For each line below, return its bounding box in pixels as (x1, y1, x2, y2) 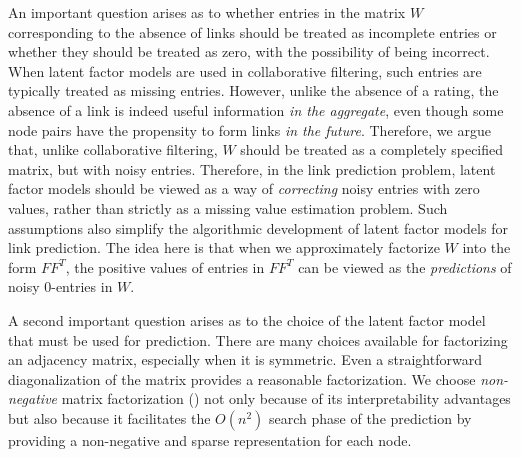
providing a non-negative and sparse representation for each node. (8, 429, 412, 450)
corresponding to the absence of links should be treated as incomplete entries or (8, 21, 497, 42)
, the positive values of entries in (65, 256, 265, 277)
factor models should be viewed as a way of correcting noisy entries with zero (8, 178, 480, 199)
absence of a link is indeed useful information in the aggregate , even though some (8, 99, 504, 120)
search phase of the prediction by (269, 407, 472, 428)
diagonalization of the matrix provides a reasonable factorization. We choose (8, 368, 476, 389)
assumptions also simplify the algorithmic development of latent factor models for (8, 217, 508, 238)
